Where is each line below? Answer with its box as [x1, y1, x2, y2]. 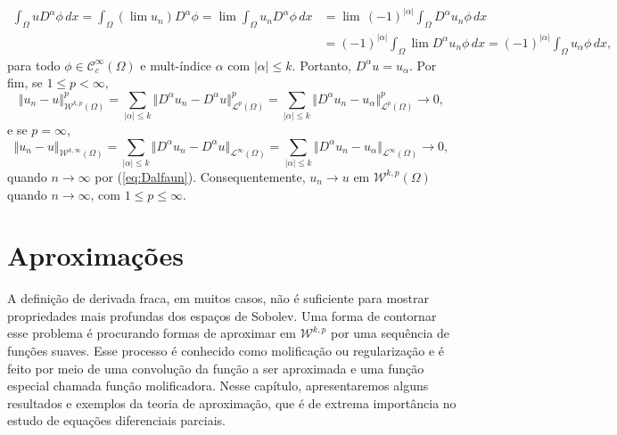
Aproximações [7, 237, 184, 274]
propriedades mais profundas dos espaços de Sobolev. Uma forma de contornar [7, 306, 437, 324]
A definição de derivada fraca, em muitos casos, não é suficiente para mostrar [7, 289, 430, 308]
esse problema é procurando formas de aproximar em [7, 324, 297, 342]
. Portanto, [292, 55, 351, 74]
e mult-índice [140, 55, 212, 74]
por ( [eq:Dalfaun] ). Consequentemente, [95, 167, 306, 185]
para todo [7, 55, 61, 74]
